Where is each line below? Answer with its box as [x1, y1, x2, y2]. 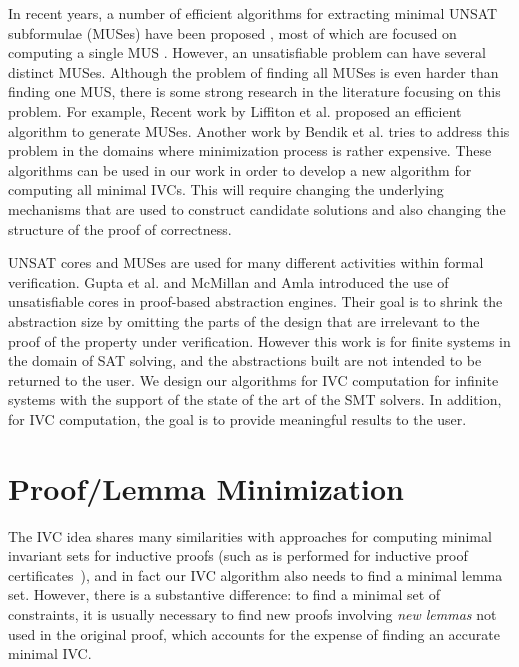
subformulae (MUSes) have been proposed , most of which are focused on [8, 22, 457, 43]
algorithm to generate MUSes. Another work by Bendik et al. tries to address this [8, 120, 510, 141]
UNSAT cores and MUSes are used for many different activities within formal [8, 252, 484, 273]
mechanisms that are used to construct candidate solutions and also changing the [8, 198, 506, 219]
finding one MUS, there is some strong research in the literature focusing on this [8, 81, 501, 102]
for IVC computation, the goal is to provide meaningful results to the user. [8, 408, 467, 429]
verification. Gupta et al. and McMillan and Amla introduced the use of [8, 271, 449, 292]
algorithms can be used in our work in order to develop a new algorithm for [8, 159, 472, 180]
